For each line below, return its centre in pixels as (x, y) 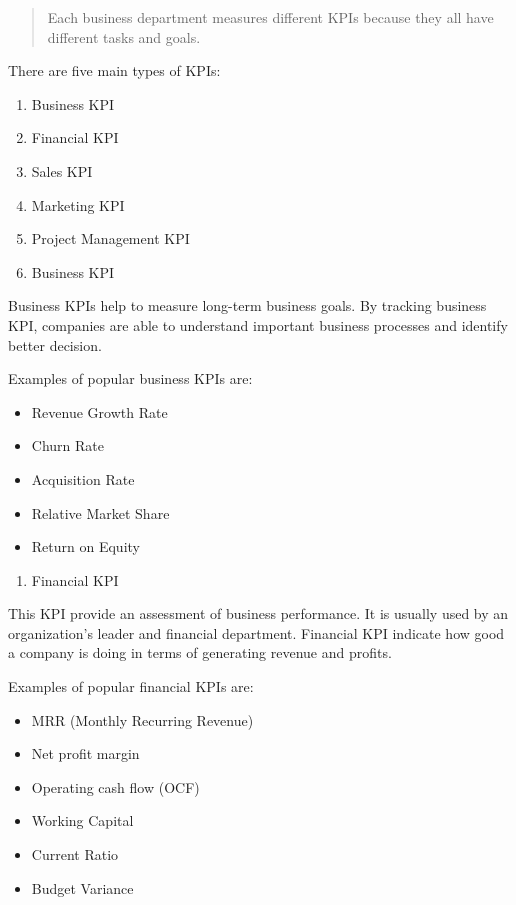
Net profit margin (85, 753)
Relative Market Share (100, 512)
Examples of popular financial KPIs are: (131, 686)
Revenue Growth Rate (99, 411)
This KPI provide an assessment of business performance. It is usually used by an (258, 613)
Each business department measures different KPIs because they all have (270, 17)
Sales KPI (62, 170)
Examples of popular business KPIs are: (130, 378)
